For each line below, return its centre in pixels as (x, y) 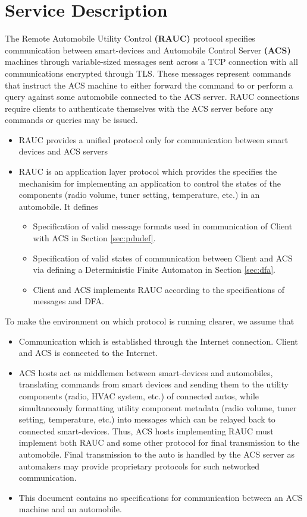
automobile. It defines (58, 206)
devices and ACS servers (63, 151)
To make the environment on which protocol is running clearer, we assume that (150, 321)
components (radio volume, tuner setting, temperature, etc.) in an (139, 195)
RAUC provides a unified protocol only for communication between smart (153, 139)
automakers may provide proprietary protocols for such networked (139, 466)
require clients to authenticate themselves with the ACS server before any (139, 108)
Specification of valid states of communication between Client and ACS (163, 258)
